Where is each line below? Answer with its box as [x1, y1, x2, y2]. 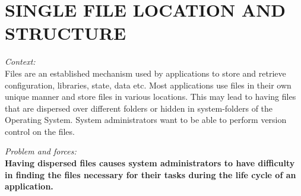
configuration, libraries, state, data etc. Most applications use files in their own [5, 78, 292, 91]
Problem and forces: [5, 145, 77, 157]
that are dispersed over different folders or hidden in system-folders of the [5, 102, 273, 114]
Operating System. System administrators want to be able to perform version [5, 113, 287, 126]
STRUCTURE [5, 21, 126, 45]
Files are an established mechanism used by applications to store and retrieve [5, 67, 286, 79]
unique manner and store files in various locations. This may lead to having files [5, 90, 296, 103]
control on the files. [5, 125, 75, 137]
